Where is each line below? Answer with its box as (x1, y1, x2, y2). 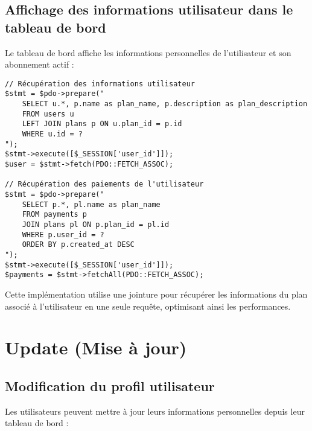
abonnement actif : (5, 58, 74, 71)
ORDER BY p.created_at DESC (22, 240, 135, 249)
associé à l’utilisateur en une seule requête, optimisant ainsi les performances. (5, 299, 291, 312)
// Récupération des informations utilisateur (5, 79, 195, 88)
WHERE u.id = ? (22, 130, 83, 139)
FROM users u (22, 109, 74, 118)
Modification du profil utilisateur (5, 376, 215, 395)
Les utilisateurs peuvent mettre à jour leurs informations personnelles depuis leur (5, 404, 305, 417)
